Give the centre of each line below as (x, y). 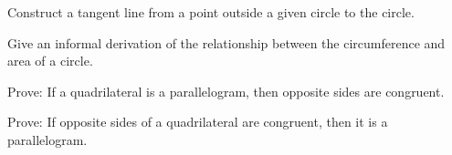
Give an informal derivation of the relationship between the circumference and (226, 42)
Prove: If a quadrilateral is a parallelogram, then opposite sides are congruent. (226, 91)
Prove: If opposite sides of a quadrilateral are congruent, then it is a (198, 122)
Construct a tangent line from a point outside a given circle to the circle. (211, 12)
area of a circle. (50, 61)
